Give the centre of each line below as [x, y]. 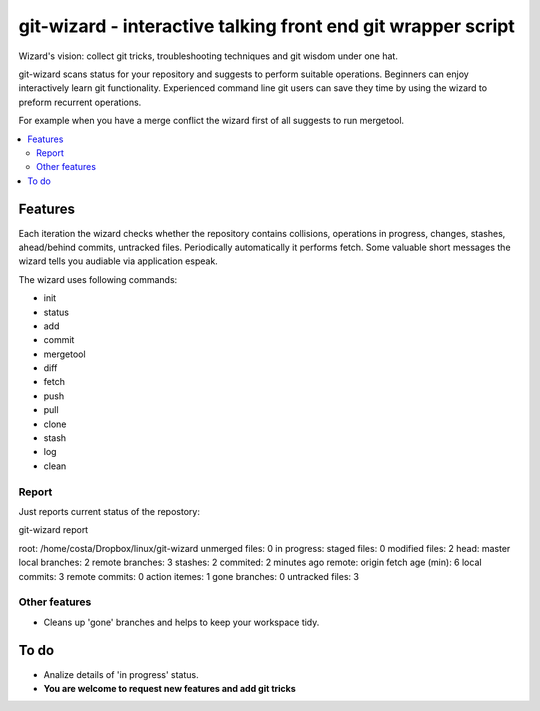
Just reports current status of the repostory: [109, 511]
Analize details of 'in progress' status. [121, 674]
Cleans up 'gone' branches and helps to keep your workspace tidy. [181, 622]
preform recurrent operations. [80, 102]
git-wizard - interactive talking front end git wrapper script [266, 26]
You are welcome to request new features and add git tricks [170, 688]
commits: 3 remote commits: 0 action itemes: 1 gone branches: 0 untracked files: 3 [189, 576]
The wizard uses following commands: [98, 279]
